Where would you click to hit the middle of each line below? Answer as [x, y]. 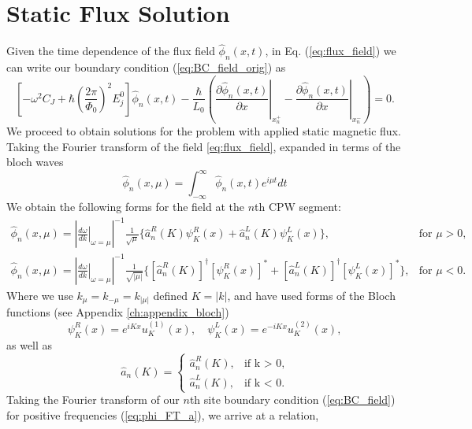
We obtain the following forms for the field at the [125, 207]
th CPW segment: [298, 207]
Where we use [40, 295]
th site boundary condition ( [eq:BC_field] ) [292, 399]
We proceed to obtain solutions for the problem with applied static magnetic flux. [204, 131]
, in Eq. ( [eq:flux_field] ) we [331, 51]
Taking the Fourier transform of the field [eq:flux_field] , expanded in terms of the [204, 146]
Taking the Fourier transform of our [93, 399]
